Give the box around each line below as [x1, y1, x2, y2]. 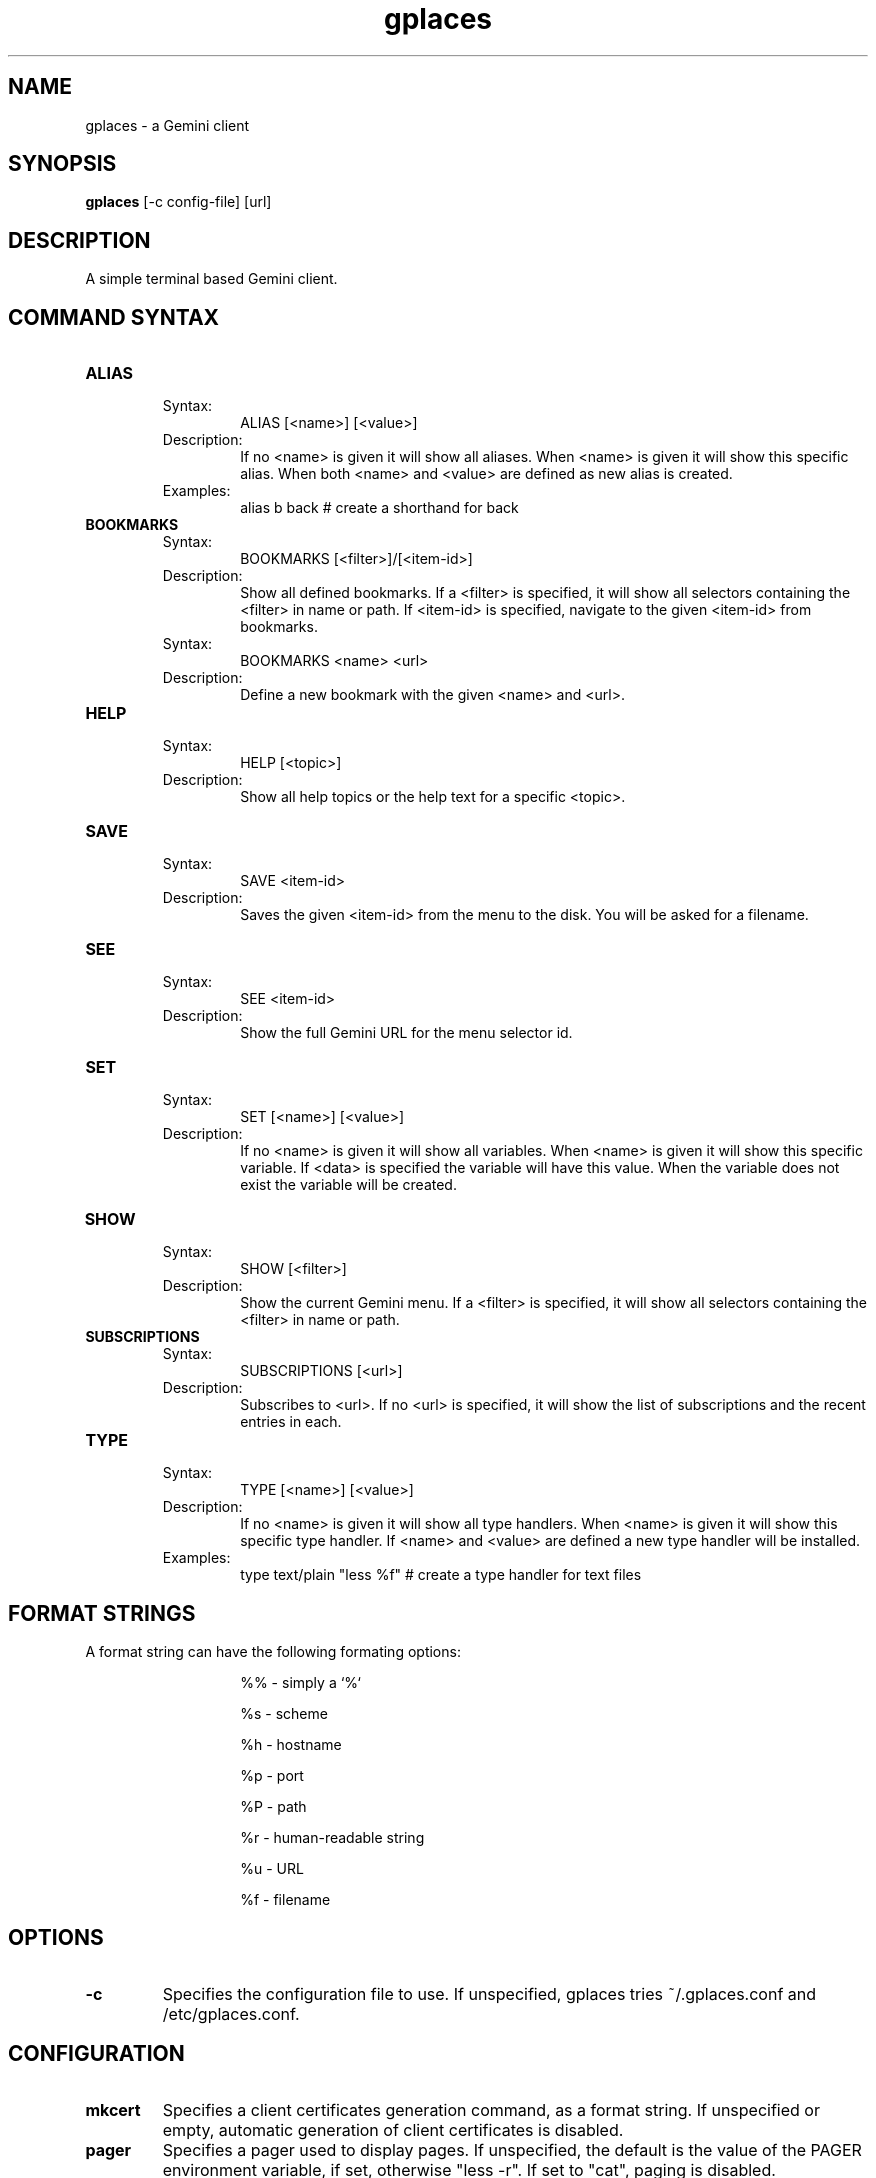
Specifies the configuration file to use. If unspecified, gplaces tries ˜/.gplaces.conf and [162, 1983, 817, 2004]
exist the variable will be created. [240, 1176, 457, 1194]
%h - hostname [240, 1735, 342, 1753]
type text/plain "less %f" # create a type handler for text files [240, 1566, 642, 1584]
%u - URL [240, 1859, 304, 1877]
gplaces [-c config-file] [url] [85, 193, 272, 211]
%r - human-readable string [240, 1828, 425, 1846]
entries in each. [240, 1413, 342, 1431]
